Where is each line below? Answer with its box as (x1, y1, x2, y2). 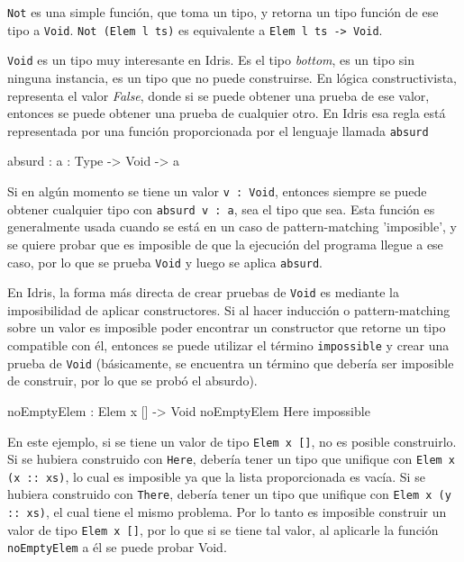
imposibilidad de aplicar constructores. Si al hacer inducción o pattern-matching (7, 300, 450, 319)
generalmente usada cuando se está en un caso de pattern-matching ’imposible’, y (7, 217, 457, 236)
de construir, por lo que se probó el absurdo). (7, 371, 258, 390)
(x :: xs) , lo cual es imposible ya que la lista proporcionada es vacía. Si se (7, 467, 425, 485)
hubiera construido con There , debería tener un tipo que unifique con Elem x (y (7, 485, 451, 503)
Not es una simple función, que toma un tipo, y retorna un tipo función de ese (7, 3, 439, 21)
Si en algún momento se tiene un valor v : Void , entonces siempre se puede (7, 182, 427, 200)
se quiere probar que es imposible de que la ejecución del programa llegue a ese (7, 234, 443, 253)
